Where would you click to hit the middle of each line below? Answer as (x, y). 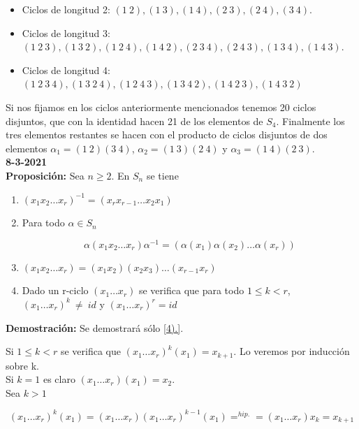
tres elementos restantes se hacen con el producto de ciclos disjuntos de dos (167, 134)
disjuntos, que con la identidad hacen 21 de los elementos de (134, 121)
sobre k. (22, 365)
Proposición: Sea (45, 175)
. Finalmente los (310, 121)
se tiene (162, 175)
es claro (59, 379)
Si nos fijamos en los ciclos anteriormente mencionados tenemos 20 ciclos (161, 107)
